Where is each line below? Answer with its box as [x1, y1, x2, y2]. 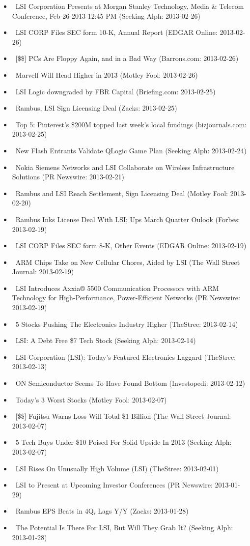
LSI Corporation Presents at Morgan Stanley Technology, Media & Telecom [15, 1, 244, 11]
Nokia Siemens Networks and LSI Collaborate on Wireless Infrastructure [15, 162, 235, 172]
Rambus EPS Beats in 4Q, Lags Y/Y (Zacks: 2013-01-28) [15, 506, 189, 516]
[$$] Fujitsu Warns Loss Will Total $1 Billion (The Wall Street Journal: [15, 411, 231, 421]
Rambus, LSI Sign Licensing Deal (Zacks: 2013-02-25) [15, 103, 177, 113]
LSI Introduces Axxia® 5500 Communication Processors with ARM [15, 283, 219, 293]
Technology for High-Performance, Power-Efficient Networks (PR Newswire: [12, 292, 240, 303]
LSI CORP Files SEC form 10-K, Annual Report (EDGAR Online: [15, 27, 218, 37]
